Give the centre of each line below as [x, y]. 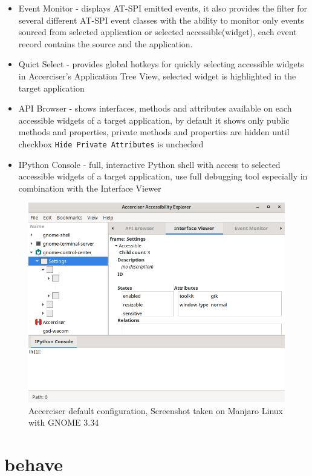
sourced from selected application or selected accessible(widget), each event [158, 32]
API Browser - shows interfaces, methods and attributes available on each [155, 108]
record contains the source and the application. [106, 43]
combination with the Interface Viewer [90, 188]
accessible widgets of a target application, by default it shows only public [154, 120]
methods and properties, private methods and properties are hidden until [154, 132]
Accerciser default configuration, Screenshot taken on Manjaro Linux [156, 410]
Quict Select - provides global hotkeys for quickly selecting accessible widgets [161, 64]
